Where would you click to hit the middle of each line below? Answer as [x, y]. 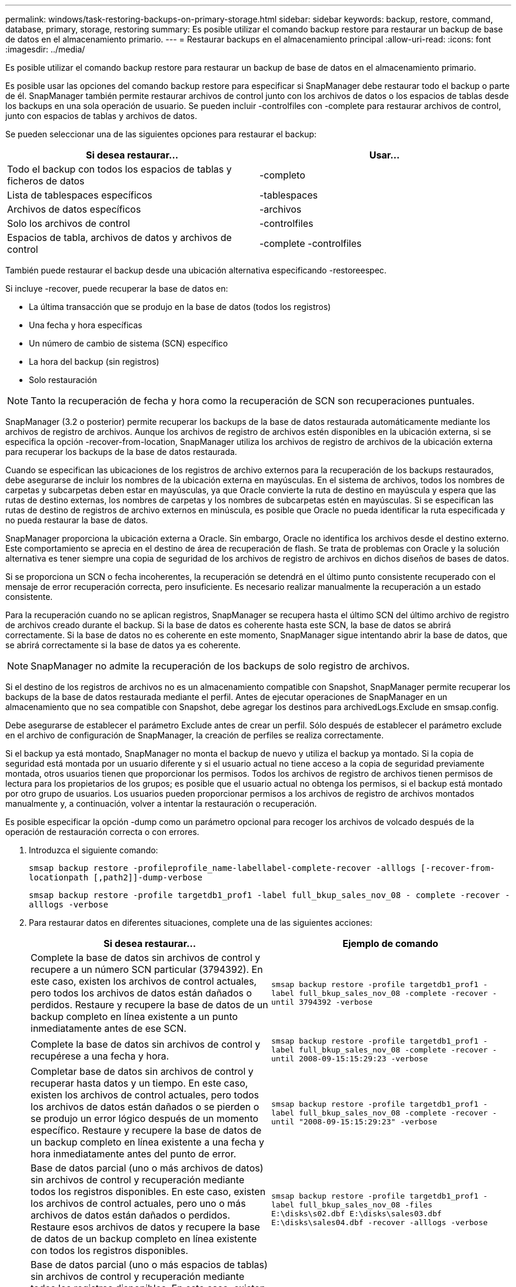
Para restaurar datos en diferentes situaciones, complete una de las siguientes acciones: [201, 923]
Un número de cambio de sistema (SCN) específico [129, 343]
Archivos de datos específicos [74, 209]
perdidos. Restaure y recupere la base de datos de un [149, 1005]
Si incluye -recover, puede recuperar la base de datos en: [117, 288]
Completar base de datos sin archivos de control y [142, 1071]
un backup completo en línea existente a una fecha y [147, 1142]
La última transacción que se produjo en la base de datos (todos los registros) [180, 307]
